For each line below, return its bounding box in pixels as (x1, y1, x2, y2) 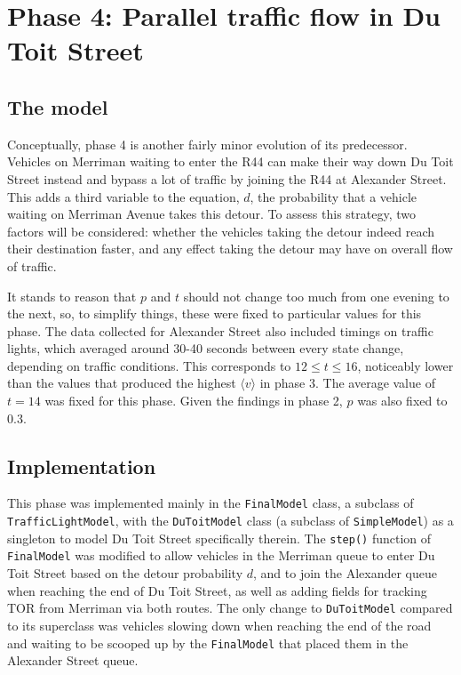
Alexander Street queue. (7, 651, 139, 670)
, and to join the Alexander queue (253, 564, 437, 583)
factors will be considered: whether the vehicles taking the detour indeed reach (7, 221, 435, 240)
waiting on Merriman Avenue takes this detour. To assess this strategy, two (7, 205, 417, 223)
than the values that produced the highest (7, 374, 236, 392)
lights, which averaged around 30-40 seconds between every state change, (7, 339, 404, 358)
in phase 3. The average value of (259, 374, 435, 392)
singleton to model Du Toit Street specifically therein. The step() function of (7, 528, 432, 547)
